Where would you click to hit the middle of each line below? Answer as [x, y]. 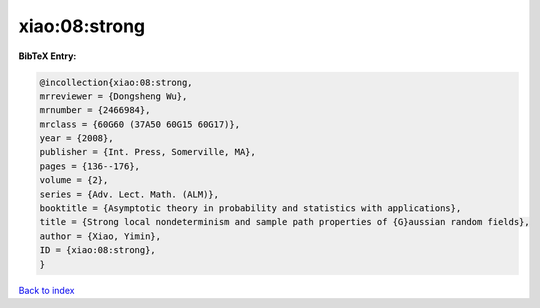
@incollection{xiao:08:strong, [116, 82]
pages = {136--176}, [89, 166]
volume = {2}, [74, 180]
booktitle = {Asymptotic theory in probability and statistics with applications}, [250, 208]
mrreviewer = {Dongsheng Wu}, [113, 96]
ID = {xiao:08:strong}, [98, 250]
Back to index [46, 290]
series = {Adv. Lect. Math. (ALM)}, [129, 194]
